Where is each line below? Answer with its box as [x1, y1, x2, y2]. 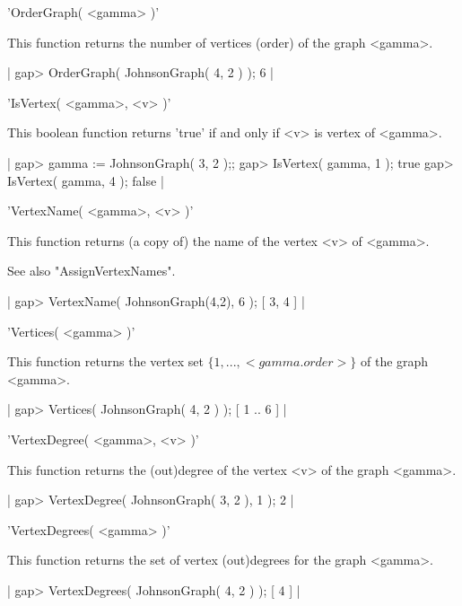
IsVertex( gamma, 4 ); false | [7, 171, 164, 189]
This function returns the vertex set [7, 352, 204, 371]
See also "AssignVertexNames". [7, 261, 176, 280]
